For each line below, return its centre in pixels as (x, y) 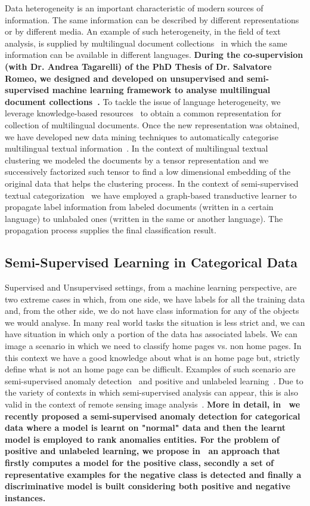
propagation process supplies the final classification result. (111, 230)
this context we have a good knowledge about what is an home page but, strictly (152, 357)
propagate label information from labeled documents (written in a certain (139, 207)
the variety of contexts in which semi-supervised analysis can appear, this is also (151, 392)
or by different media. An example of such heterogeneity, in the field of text (143, 31)
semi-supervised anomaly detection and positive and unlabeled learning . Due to (154, 380)
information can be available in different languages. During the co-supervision (154, 55)
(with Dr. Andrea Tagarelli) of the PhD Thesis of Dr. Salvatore (138, 66)
